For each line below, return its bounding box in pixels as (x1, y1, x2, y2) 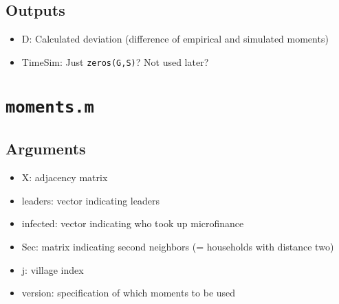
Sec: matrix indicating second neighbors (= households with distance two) (21, 239, 334, 253)
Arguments (6, 138, 86, 159)
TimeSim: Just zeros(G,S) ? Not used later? (21, 54, 209, 69)
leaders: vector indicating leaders (21, 193, 160, 207)
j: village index (21, 262, 84, 277)
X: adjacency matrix (21, 170, 108, 185)
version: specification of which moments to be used (21, 285, 236, 300)
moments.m (6, 97, 94, 117)
